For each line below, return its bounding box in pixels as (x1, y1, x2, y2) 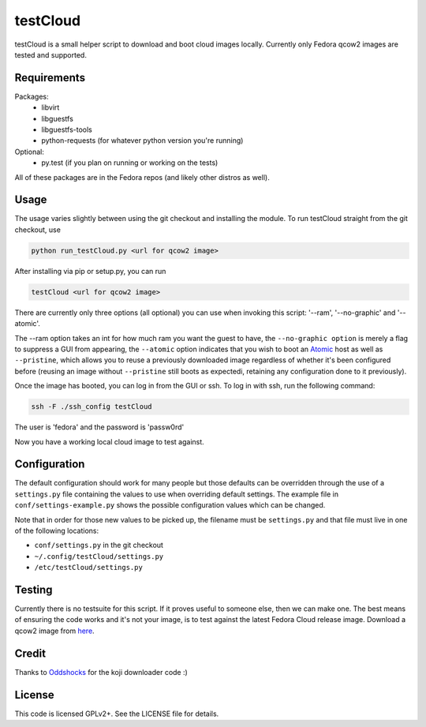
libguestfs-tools (41, 125, 92, 134)
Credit (14, 646, 47, 660)
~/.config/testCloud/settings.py (34, 552, 164, 560)
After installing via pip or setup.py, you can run (14, 266, 166, 275)
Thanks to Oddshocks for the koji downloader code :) (14, 667, 189, 676)
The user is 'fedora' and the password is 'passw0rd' (14, 422, 185, 432)
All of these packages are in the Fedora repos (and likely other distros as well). (14, 172, 270, 182)
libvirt (41, 103, 60, 112)
